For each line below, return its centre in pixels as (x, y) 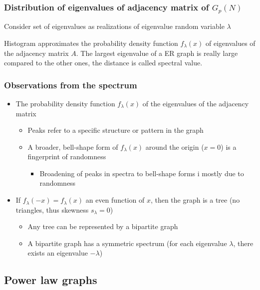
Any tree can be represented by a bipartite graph (103, 226)
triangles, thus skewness (52, 209)
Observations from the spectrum (71, 85)
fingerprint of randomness (67, 156)
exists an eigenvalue (58, 253)
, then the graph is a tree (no (195, 200)
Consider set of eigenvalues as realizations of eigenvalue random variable (114, 26)
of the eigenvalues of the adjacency (196, 103)
